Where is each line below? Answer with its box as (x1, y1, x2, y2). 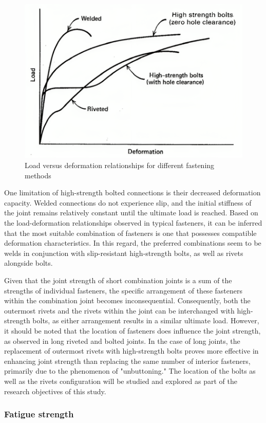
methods (25, 170, 51, 180)
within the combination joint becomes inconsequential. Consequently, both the (4, 295, 251, 306)
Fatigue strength (4, 408, 74, 420)
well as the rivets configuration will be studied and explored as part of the (4, 375, 237, 386)
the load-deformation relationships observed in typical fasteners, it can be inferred (4, 217, 262, 228)
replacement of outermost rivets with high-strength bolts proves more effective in (4, 345, 259, 356)
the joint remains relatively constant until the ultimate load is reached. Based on (4, 207, 258, 218)
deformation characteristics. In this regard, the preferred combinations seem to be (4, 237, 261, 248)
